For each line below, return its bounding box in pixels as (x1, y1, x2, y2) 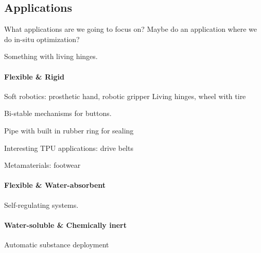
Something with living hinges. (4, 51, 98, 62)
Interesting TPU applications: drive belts (4, 142, 133, 153)
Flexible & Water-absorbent (4, 180, 106, 190)
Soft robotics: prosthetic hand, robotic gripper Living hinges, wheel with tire (4, 90, 246, 101)
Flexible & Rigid (4, 71, 64, 82)
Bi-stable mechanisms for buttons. (4, 108, 112, 119)
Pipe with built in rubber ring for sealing (4, 125, 134, 135)
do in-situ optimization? (4, 33, 80, 44)
